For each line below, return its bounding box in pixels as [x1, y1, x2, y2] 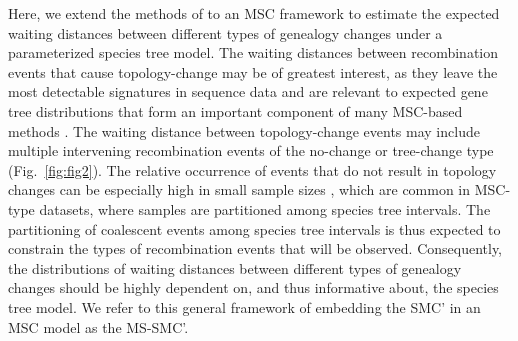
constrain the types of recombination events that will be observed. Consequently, [8, 238, 503, 259]
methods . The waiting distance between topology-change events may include [8, 120, 480, 141]
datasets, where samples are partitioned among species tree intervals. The [39, 198, 491, 219]
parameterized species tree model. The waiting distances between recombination [8, 42, 499, 63]
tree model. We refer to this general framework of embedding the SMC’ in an [8, 296, 481, 317]
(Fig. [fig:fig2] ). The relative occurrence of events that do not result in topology [8, 159, 497, 180]
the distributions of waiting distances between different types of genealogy [8, 257, 462, 278]
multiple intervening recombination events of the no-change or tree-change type [8, 140, 494, 161]
